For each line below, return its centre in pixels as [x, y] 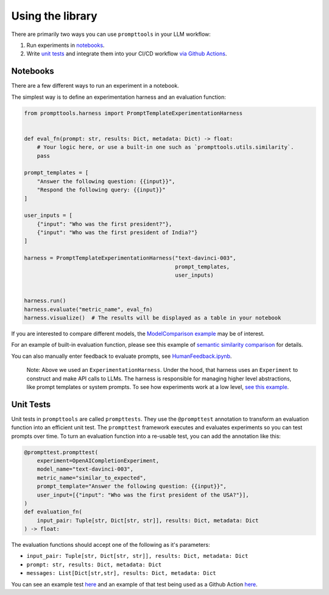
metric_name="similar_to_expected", [91, 478]
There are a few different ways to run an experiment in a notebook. [95, 86]
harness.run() [45, 301]
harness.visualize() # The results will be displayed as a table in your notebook [153, 318]
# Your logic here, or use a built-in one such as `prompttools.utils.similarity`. [165, 147]
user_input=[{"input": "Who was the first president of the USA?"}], [143, 495]
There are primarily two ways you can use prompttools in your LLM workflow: [111, 34]
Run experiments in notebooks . [65, 45]
